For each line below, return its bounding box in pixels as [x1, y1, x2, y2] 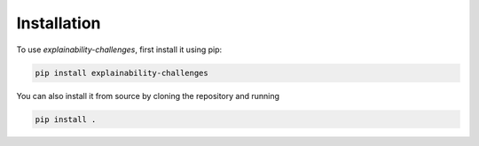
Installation [16, 13, 101, 33]
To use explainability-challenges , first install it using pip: [16, 44, 223, 55]
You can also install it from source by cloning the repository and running [16, 90, 279, 101]
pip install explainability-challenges [35, 67, 208, 78]
